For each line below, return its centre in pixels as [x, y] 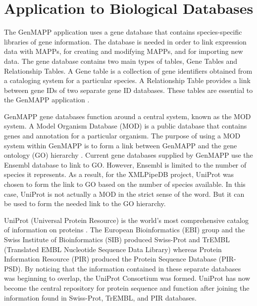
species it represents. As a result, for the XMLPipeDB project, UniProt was [119, 174]
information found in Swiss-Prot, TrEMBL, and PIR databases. [100, 297]
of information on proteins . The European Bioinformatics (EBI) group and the [125, 230]
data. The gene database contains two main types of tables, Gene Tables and [121, 61]
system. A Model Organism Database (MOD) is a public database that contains [126, 126]
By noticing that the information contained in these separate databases [133, 268]
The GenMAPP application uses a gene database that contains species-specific [123, 32]
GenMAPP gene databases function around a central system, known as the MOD [128, 116]
